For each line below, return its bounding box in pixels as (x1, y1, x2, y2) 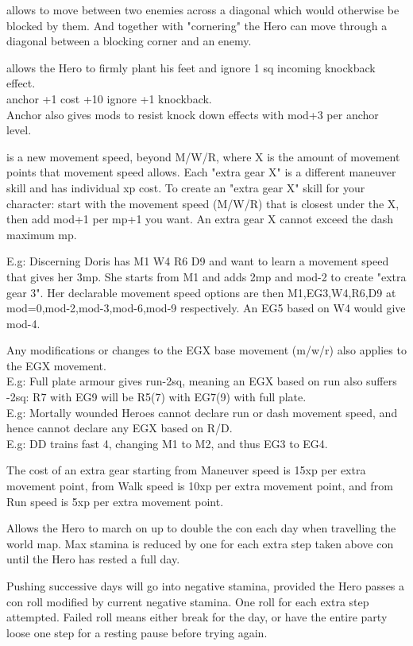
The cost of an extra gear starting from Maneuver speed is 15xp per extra (6, 462, 366, 478)
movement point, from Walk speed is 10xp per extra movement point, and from (6, 478, 393, 494)
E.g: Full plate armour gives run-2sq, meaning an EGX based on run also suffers (6, 373, 397, 389)
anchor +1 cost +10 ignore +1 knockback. (6, 90, 212, 106)
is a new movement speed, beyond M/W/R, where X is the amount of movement (6, 148, 400, 164)
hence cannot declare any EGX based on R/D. (6, 420, 233, 436)
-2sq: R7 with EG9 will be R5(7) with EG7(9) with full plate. (6, 389, 307, 405)
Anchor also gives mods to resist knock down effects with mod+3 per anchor (6, 106, 379, 122)
